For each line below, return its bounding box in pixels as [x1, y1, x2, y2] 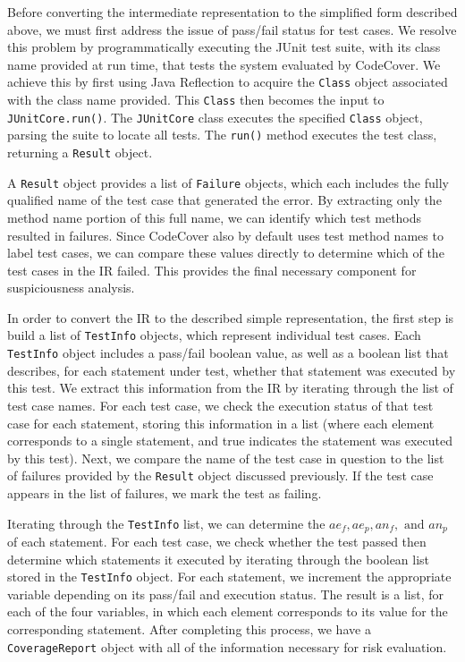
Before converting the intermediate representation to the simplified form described [7, 3, 458, 21]
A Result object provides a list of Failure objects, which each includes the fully [7, 173, 449, 191]
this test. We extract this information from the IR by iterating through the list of [7, 378, 453, 397]
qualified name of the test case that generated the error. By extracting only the [7, 191, 442, 209]
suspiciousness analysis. [7, 278, 135, 297]
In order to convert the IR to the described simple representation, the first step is [7, 308, 454, 327]
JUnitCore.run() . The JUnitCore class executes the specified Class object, [7, 107, 423, 126]
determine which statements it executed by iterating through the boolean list [7, 549, 430, 568]
